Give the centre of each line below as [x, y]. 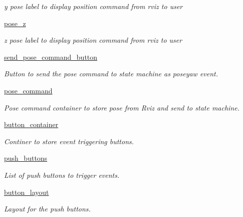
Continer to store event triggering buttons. [69, 141]
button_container [31, 124]
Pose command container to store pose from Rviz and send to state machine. [122, 107]
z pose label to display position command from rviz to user [93, 40]
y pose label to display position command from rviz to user [93, 6]
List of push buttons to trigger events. [62, 175]
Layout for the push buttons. [47, 209]
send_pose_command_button [51, 57]
